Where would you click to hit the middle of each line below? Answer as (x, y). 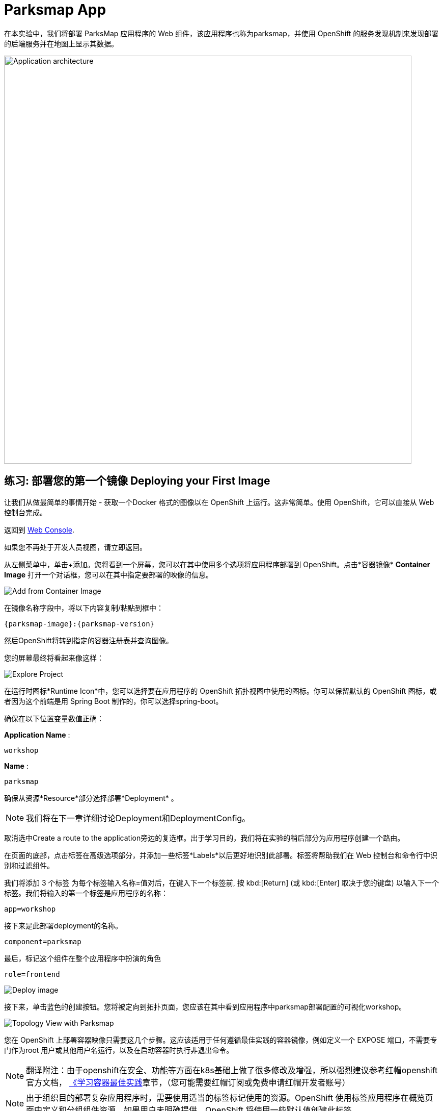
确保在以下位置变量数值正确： (54, 718)
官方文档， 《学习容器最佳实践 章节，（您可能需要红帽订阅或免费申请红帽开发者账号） (188, 1082)
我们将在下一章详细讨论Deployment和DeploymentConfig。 (138, 818)
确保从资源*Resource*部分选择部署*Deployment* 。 (91, 798)
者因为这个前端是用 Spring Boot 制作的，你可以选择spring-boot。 (114, 701)
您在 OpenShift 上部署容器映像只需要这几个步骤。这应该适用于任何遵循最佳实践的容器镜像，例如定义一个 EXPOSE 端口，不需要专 (221, 1040)
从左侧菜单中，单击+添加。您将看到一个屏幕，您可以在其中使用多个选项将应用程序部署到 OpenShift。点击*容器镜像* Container (217, 564)
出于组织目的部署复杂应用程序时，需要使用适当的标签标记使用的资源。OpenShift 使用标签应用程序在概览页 (230, 1097)
